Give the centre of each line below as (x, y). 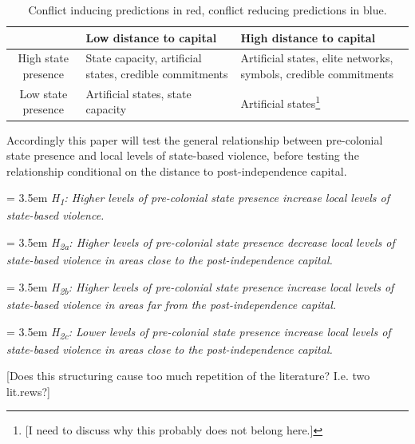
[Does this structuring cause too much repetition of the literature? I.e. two (188, 376)
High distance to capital (308, 37)
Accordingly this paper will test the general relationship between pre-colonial (195, 139)
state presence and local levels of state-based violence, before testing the (183, 155)
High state (43, 58)
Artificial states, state (138, 93)
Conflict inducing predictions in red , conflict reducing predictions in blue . (207, 10)
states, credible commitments (157, 74)
